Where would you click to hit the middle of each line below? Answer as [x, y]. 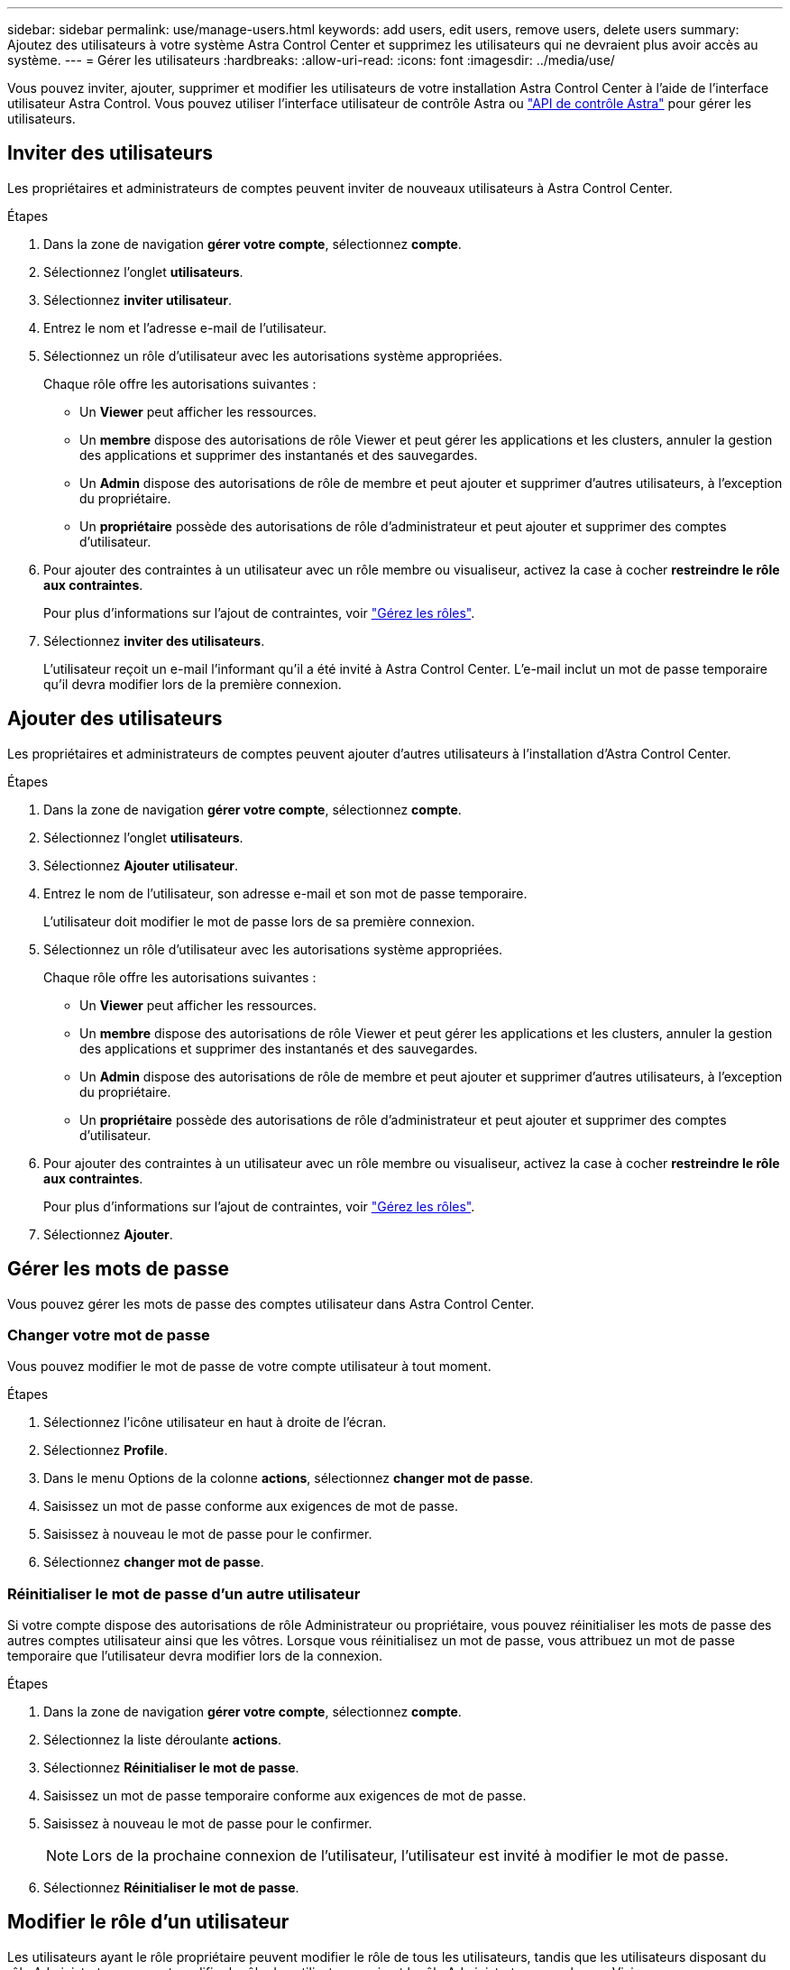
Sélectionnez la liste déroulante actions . [163, 1740]
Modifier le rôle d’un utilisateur [148, 1922]
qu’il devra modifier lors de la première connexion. [193, 684]
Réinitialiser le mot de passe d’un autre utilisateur [184, 1593]
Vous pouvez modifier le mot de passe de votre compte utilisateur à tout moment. [249, 1367]
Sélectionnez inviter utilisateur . [138, 299]
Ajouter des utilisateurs [115, 719]
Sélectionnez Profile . [106, 1450]
